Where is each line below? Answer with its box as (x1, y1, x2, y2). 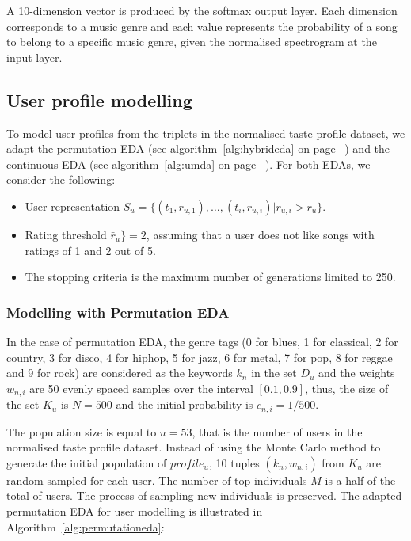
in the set (251, 364, 297, 381)
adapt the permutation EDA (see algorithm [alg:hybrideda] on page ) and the (6, 140, 390, 157)
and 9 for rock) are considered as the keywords (6, 364, 233, 381)
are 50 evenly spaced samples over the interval (29, 379, 253, 396)
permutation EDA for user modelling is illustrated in (6, 503, 263, 520)
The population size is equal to (6, 423, 157, 440)
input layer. (6, 48, 63, 65)
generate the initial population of (6, 454, 167, 471)
